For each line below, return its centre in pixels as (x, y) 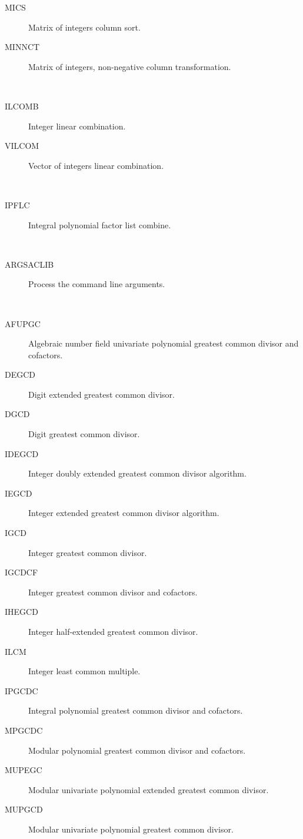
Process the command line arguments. (97, 284)
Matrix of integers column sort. (84, 27)
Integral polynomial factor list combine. (100, 224)
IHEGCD (21, 612)
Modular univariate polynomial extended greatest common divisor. (149, 789)
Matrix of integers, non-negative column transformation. (130, 66)
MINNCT (22, 47)
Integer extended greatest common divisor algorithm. (124, 513)
